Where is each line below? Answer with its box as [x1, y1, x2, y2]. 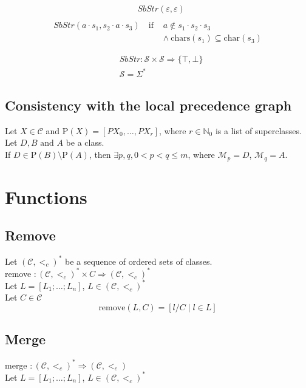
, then [89, 148, 111, 161]
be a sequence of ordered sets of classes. [64, 254, 212, 267]
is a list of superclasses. [215, 124, 302, 137]
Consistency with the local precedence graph [5, 96, 292, 115]
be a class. [66, 136, 104, 149]
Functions [5, 184, 87, 209]
